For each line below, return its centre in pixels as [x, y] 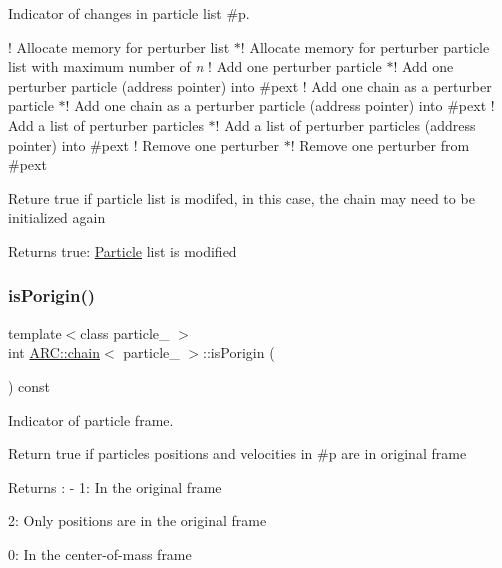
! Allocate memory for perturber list [119, 46]
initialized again [57, 217]
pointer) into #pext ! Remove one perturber [144, 144]
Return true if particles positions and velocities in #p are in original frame [237, 453]
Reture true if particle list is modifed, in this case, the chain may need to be [241, 197]
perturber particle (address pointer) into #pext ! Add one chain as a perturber [250, 85]
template [35, 332]
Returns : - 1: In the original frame [115, 486]
